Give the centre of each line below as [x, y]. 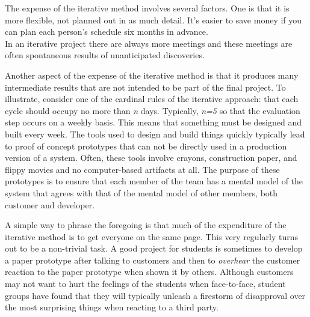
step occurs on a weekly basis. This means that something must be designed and [153, 122]
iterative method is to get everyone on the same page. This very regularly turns [152, 236]
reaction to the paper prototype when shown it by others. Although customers [149, 272]
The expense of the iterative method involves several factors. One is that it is [147, 8]
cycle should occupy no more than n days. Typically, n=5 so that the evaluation [153, 110]
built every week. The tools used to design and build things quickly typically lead [155, 134]
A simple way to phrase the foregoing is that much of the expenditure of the [146, 225]
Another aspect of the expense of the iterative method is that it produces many [152, 75]
